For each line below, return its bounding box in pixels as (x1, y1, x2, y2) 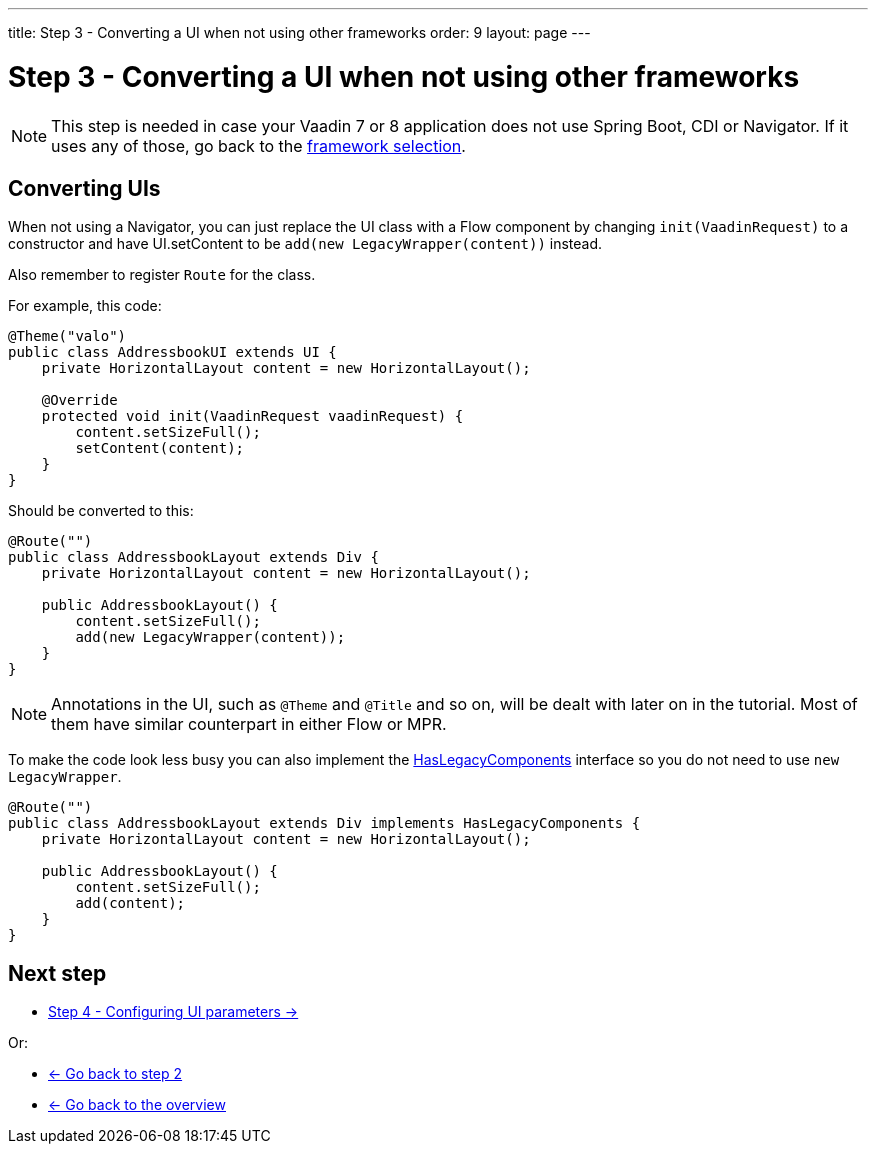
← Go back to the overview (48, 1096, 226, 1114)
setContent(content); (75, 440, 245, 457)
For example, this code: (8, 297, 162, 315)
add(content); (75, 895, 186, 912)
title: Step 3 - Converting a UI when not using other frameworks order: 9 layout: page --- (8, 24, 591, 41)
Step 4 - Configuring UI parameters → (48, 1003, 299, 1021)
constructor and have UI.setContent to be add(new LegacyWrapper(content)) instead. (8, 235, 603, 253)
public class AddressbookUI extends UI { (8, 344, 337, 361)
